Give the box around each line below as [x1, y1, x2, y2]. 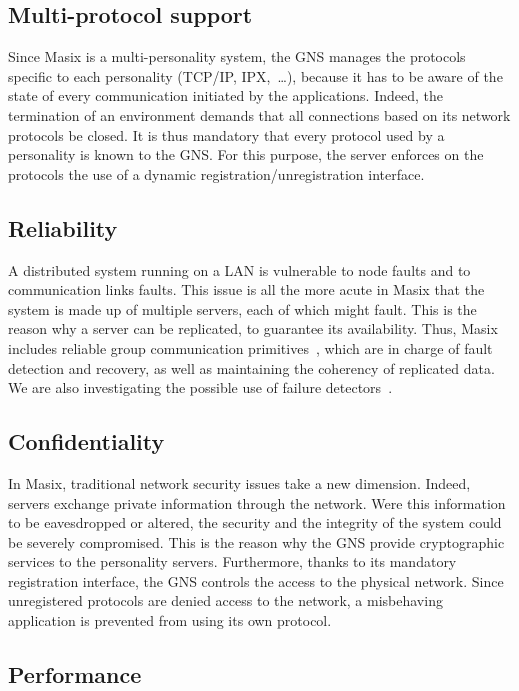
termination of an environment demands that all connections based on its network [8, 104, 511, 125]
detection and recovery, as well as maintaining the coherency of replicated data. [8, 357, 495, 378]
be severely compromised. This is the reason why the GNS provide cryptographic [8, 531, 505, 552]
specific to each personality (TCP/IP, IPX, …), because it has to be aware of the [8, 65, 503, 86]
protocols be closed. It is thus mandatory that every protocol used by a [8, 124, 445, 145]
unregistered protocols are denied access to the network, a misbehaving [8, 590, 443, 611]
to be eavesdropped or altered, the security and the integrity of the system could [8, 512, 502, 533]
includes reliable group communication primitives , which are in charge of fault [8, 337, 493, 358]
